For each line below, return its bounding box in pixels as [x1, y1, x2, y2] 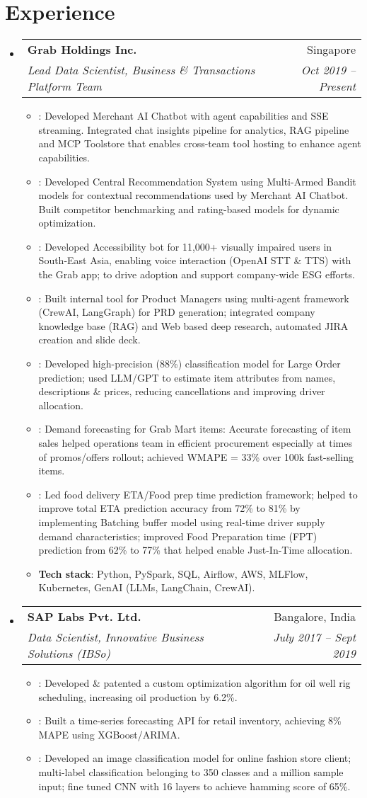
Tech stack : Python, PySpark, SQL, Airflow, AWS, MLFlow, [38, 566, 308, 581]
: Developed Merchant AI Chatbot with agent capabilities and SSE [38, 108, 329, 123]
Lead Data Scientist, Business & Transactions [27, 62, 255, 79]
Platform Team [27, 78, 102, 95]
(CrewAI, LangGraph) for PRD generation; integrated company [38, 304, 315, 319]
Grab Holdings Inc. [27, 41, 137, 58]
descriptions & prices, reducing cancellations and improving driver [38, 384, 325, 399]
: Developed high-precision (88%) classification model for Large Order [38, 356, 341, 371]
